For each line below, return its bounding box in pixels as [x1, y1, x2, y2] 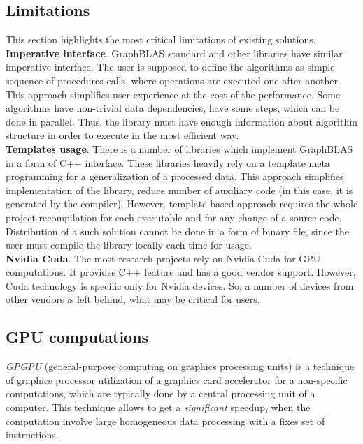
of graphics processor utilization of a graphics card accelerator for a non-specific [6, 372, 348, 387]
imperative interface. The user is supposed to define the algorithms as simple [6, 59, 335, 74]
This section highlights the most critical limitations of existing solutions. [6, 32, 316, 47]
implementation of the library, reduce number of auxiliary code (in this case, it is [6, 182, 353, 197]
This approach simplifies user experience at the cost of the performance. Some [6, 87, 341, 101]
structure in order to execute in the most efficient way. [6, 128, 239, 142]
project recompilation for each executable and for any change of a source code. [6, 209, 342, 224]
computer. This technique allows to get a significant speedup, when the [6, 400, 311, 415]
